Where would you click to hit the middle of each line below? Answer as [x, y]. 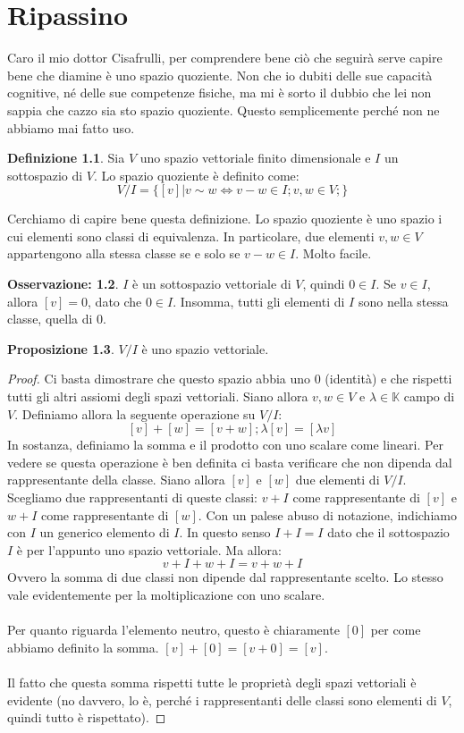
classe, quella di [50, 319]
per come [396, 630]
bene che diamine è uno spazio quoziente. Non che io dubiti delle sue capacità [220, 75]
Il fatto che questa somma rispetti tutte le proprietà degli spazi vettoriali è [212, 682]
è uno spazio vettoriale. [205, 348]
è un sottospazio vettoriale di [212, 284]
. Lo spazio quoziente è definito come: [197, 175]
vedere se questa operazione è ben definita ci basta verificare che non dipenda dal [230, 462]
